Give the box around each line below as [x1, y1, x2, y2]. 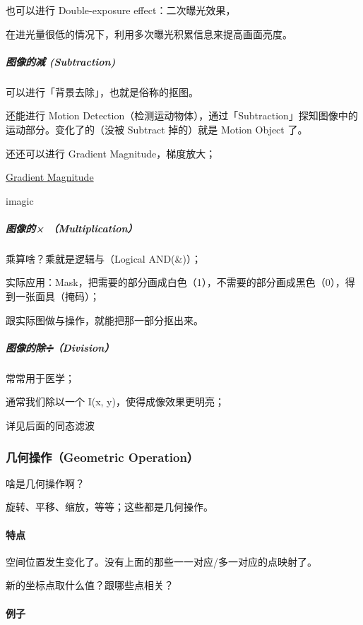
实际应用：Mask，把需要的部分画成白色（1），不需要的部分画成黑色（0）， [6, 275, 345, 290]
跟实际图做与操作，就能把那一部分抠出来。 [6, 312, 203, 327]
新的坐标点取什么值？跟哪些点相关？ [6, 578, 174, 593]
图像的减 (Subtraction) [6, 54, 116, 69]
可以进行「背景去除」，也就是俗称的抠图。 [6, 84, 198, 99]
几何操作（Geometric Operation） [6, 448, 199, 465]
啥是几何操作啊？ [6, 475, 85, 490]
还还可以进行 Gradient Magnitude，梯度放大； [6, 145, 216, 160]
